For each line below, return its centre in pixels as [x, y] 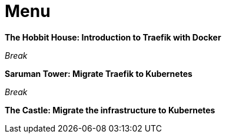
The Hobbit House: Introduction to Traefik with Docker [113, 37]
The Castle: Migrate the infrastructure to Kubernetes [110, 110]
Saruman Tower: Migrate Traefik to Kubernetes [99, 73]
